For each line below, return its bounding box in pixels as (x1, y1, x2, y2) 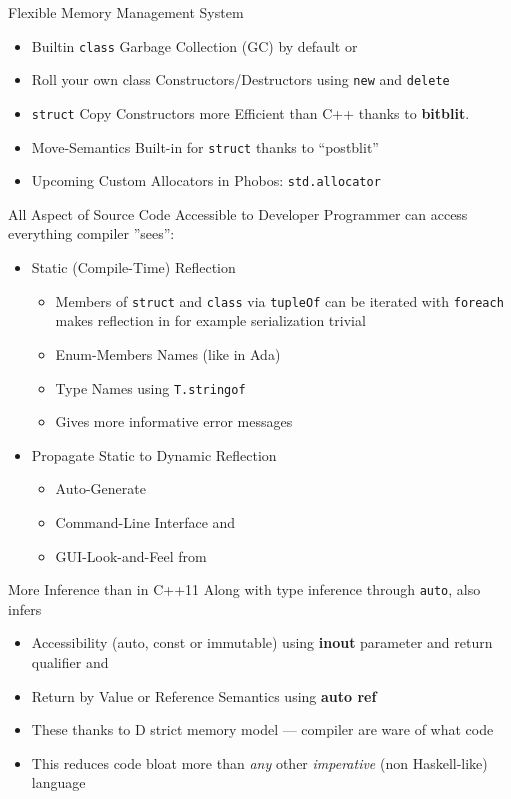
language (31, 772, 86, 793)
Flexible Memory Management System (8, 2, 244, 22)
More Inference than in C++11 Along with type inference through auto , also (8, 579, 481, 600)
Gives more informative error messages (55, 411, 293, 432)
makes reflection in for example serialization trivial (55, 310, 366, 331)
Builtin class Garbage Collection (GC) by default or (31, 35, 358, 56)
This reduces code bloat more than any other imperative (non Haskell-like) (31, 752, 488, 773)
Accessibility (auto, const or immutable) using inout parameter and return (31, 632, 493, 653)
